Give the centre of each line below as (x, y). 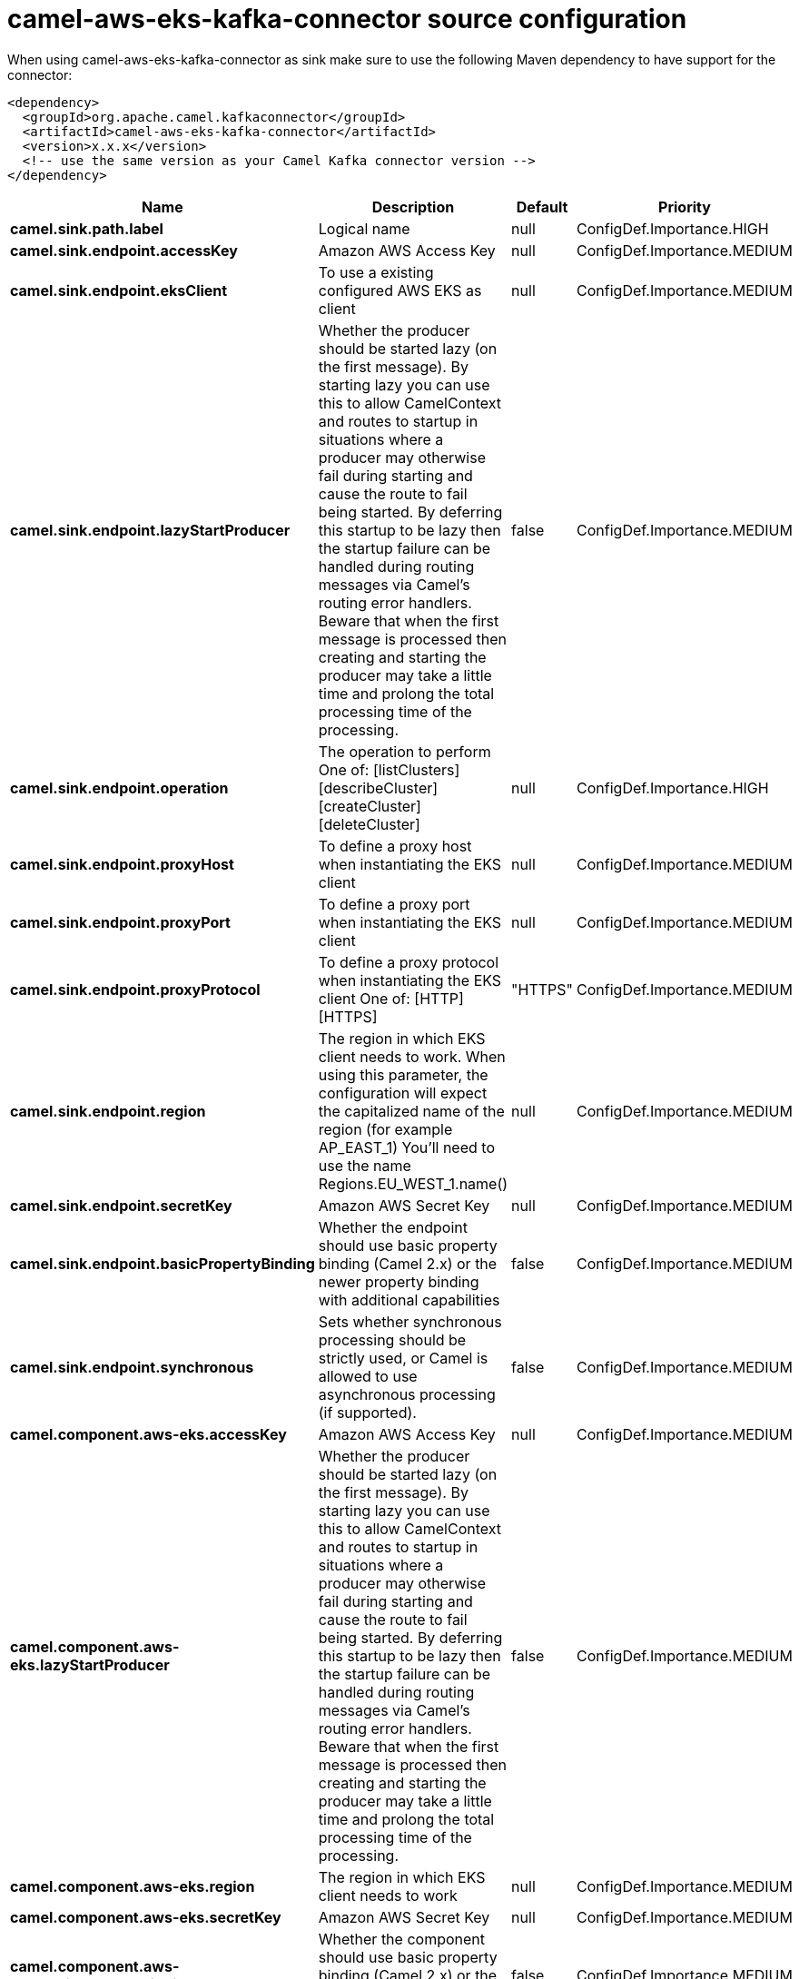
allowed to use (368, 1376)
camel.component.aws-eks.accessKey (148, 1434)
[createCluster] (370, 806)
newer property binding (399, 1281)
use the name (365, 1165)
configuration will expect (403, 1093)
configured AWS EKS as (400, 290)
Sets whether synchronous (410, 1321)
